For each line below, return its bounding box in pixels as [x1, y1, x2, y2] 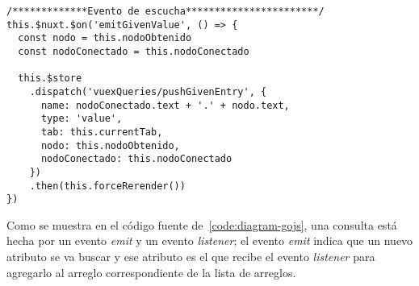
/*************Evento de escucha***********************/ [6, 6, 325, 17]
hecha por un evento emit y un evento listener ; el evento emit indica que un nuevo [6, 232, 413, 249]
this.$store [18, 73, 82, 85]
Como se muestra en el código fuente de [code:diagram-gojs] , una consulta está [6, 216, 397, 233]
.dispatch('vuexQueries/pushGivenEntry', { [29, 85, 267, 97]
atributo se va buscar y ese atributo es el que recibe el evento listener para [6, 248, 375, 265]
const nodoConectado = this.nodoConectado [18, 45, 249, 57]
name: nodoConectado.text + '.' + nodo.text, [40, 99, 290, 111]
